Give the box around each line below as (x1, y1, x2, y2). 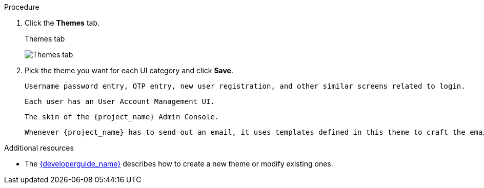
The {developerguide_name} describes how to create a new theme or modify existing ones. (25, 159, 333, 168)
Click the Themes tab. (25, 18, 100, 27)
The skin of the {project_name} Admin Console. (25, 113, 219, 121)
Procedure (4, 3, 39, 11)
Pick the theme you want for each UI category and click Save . (25, 66, 233, 75)
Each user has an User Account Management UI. (25, 97, 215, 106)
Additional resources (4, 143, 74, 152)
